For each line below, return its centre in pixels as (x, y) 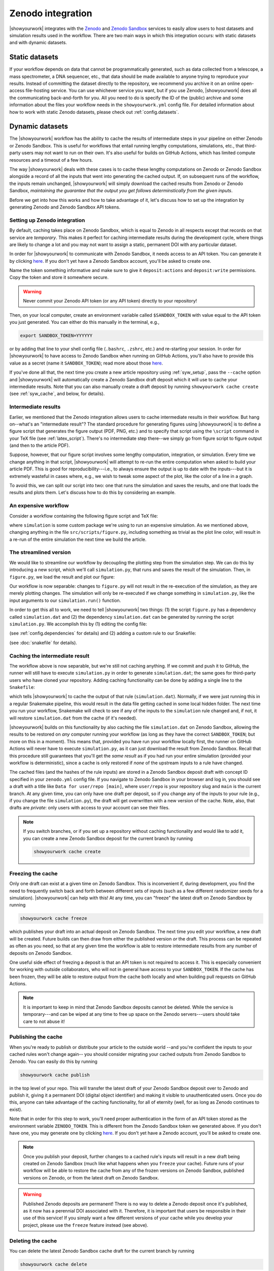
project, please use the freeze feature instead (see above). (86, 1225)
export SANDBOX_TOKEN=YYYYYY (56, 336)
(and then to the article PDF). (40, 445)
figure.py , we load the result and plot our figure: (62, 577)
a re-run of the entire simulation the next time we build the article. (78, 539)
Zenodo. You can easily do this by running (53, 1061)
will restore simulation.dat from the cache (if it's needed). (73, 718)
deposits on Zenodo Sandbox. (41, 953)
